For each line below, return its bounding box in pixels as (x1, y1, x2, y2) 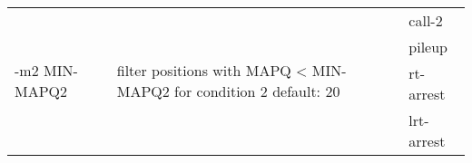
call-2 (408, 10, 443, 31)
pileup (408, 36, 448, 57)
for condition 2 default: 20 (174, 81, 340, 101)
